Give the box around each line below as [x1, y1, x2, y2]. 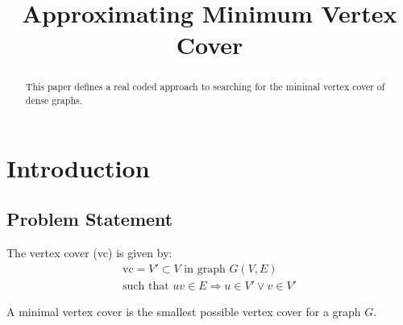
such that [123, 280, 169, 292]
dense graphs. [25, 94, 82, 107]
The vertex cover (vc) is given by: [6, 244, 172, 261]
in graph [184, 263, 226, 275]
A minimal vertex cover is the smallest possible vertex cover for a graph [6, 302, 361, 319]
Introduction [6, 151, 150, 184]
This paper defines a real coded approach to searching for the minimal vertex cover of [25, 80, 385, 94]
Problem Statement [6, 206, 173, 231]
